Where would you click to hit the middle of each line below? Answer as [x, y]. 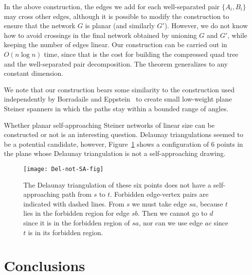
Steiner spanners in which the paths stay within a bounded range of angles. [116, 108]
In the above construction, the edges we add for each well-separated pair [112, 6]
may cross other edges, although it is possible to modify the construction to [117, 16]
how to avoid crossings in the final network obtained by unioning [100, 35]
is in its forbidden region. [65, 232]
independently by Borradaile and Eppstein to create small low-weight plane [118, 99]
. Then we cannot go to [172, 213]
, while [237, 35]
